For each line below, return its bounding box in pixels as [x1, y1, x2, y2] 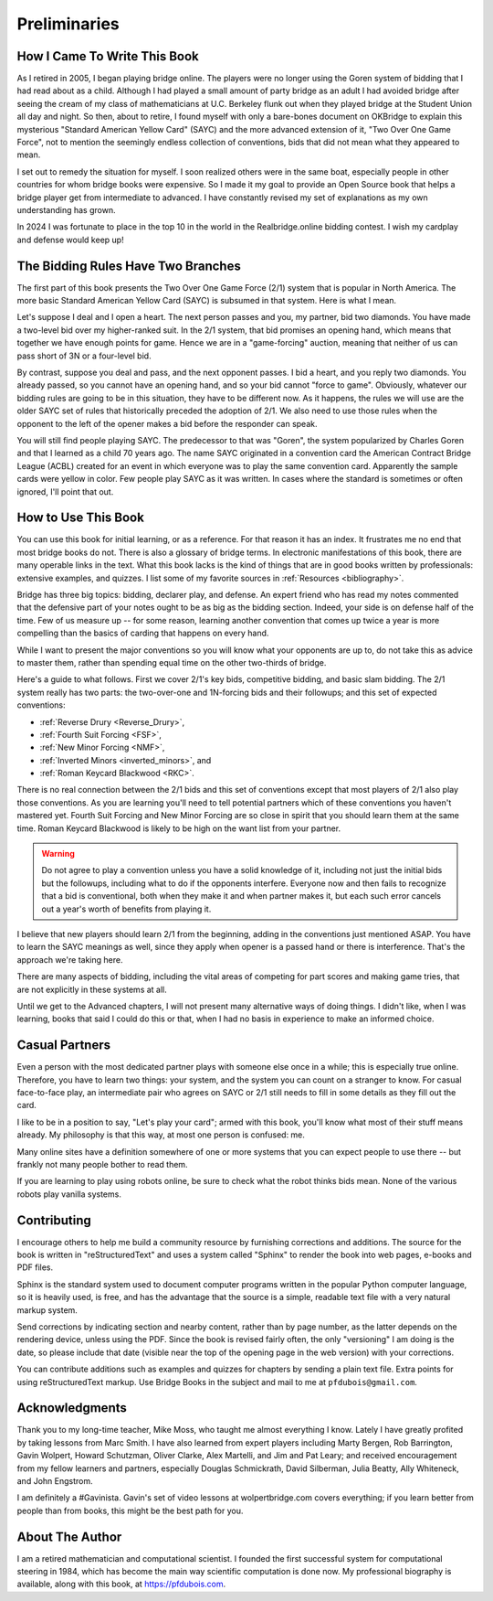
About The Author [16, 1529, 122, 1544]
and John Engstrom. [16, 1476, 93, 1487]
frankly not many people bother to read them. [16, 1158, 188, 1169]
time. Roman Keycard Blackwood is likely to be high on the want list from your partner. [16, 823, 341, 834]
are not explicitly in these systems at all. [16, 984, 168, 995]
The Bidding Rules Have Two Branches [16, 258, 241, 273]
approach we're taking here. [16, 954, 123, 965]
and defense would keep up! [16, 234, 124, 245]
